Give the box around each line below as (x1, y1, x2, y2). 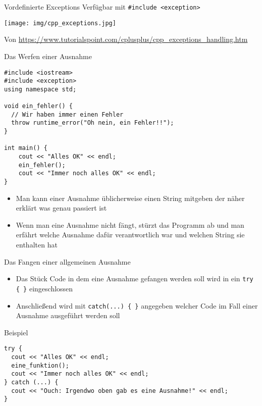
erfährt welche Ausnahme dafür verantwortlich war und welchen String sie (16, 229, 245, 240)
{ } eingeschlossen (16, 283, 73, 293)
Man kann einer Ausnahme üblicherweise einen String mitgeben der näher (16, 192, 245, 203)
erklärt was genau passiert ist (16, 202, 107, 213)
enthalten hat (16, 239, 58, 250)
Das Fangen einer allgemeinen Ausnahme (4, 256, 131, 267)
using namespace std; (4, 85, 77, 93)
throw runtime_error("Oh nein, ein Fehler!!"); (11, 119, 174, 127)
